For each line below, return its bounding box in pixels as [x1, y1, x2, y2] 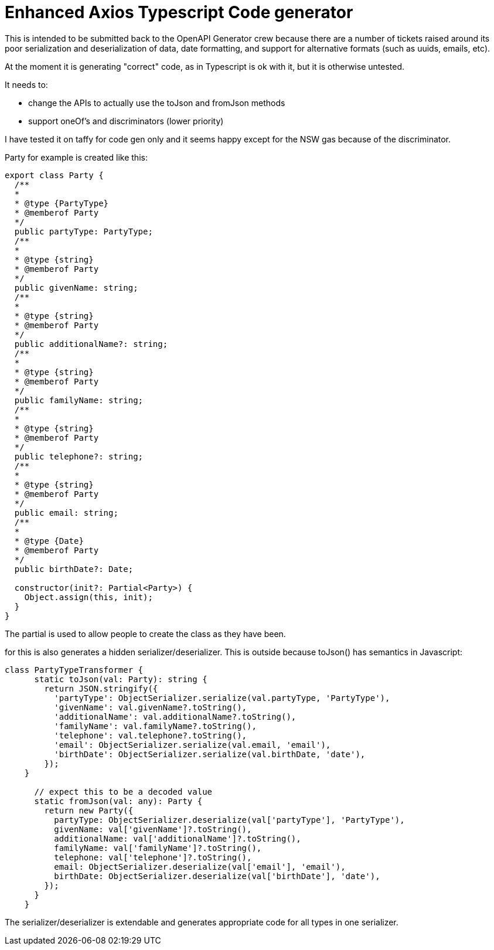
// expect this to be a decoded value [34, 786, 213, 796]
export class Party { [5, 170, 104, 180]
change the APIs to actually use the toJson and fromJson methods [28, 97, 285, 108]
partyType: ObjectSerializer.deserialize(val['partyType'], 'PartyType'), [54, 815, 405, 825]
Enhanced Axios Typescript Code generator [5, 2, 353, 22]
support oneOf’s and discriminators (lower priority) [28, 115, 224, 126]
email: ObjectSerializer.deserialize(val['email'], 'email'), [54, 862, 346, 871]
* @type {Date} [14, 536, 84, 546]
